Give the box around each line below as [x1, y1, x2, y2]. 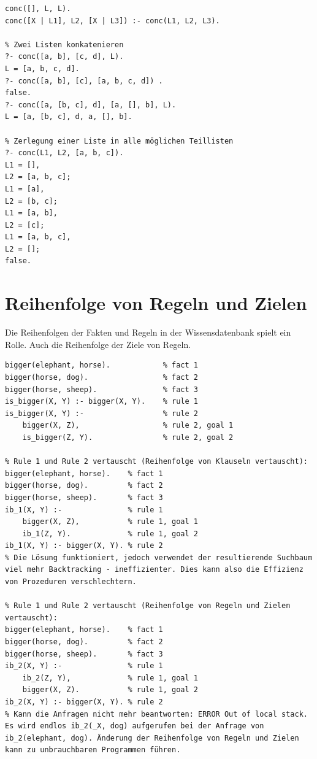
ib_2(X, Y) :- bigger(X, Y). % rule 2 [5, 698, 163, 706]
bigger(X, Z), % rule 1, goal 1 [22, 517, 198, 526]
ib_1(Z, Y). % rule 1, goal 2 [22, 529, 198, 538]
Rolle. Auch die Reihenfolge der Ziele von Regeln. [5, 337, 191, 350]
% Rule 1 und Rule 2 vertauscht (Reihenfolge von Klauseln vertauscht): [5, 457, 308, 466]
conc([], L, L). [5, 4, 71, 13]
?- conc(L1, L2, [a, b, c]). [5, 148, 124, 158]
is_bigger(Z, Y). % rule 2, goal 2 [22, 433, 234, 442]
